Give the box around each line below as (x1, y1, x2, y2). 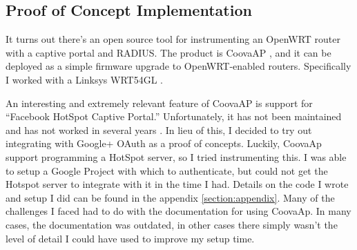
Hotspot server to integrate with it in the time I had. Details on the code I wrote (6, 177, 349, 191)
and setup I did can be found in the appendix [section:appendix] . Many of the (6, 190, 335, 204)
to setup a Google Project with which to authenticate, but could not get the (6, 163, 328, 177)
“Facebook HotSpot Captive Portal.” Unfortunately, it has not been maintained (6, 109, 342, 124)
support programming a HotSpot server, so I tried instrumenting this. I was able (6, 149, 347, 164)
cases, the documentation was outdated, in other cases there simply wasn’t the (6, 217, 338, 231)
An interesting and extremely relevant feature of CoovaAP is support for (6, 95, 313, 110)
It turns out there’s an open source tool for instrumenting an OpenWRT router (6, 32, 340, 46)
